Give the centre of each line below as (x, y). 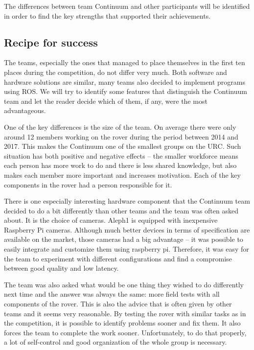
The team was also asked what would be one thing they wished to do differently (124, 284)
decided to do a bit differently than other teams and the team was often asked (121, 210)
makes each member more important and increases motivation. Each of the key (122, 175)
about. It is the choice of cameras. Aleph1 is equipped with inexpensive (111, 220)
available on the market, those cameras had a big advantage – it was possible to (124, 239)
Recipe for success (51, 42)
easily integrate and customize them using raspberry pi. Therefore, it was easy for (127, 249)
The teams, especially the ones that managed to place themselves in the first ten (125, 62)
